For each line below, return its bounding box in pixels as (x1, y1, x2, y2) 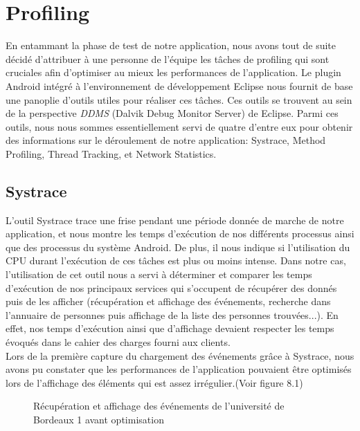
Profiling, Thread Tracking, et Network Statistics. (6, 146, 217, 161)
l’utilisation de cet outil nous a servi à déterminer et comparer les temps (6, 267, 312, 282)
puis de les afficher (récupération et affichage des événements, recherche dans (6, 294, 331, 309)
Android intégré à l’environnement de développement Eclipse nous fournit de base (6, 78, 353, 93)
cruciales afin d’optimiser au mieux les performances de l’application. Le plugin (6, 65, 341, 80)
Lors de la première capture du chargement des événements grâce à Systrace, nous (6, 348, 354, 363)
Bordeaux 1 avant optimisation (33, 412, 164, 426)
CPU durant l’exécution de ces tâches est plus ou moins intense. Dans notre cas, (6, 253, 346, 268)
